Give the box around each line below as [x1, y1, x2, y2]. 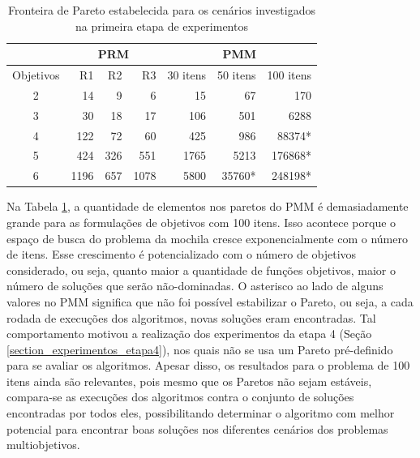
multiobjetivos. [6, 436, 80, 453]
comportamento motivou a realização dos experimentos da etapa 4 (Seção [6, 325, 372, 342]
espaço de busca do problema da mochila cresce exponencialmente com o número [6, 229, 408, 246]
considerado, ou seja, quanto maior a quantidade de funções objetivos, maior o [6, 261, 396, 278]
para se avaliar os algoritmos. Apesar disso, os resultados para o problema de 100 [6, 357, 410, 374]
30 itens [167, 66, 206, 83]
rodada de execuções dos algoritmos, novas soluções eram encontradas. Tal [6, 309, 376, 326]
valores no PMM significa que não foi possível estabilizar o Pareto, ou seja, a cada [6, 293, 414, 310]
